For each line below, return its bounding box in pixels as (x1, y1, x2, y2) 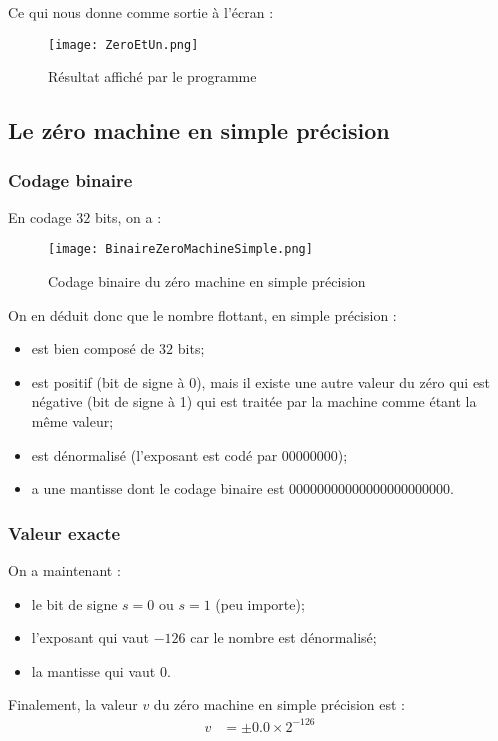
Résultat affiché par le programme (48, 66, 257, 87)
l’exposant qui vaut (31, 627, 149, 648)
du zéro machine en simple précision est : (153, 694, 405, 715)
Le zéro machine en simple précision (8, 115, 390, 146)
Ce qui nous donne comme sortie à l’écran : (8, 2, 274, 22)
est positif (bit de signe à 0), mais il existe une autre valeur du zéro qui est (31, 371, 491, 392)
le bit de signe (31, 593, 118, 614)
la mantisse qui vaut (31, 660, 156, 681)
